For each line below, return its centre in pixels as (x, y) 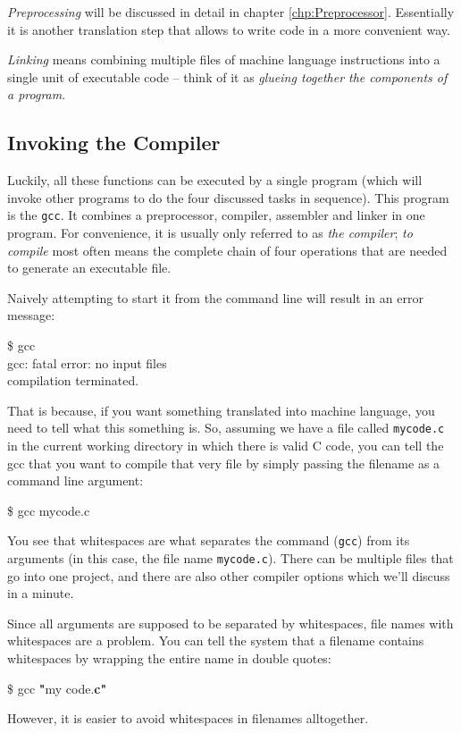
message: (31, 315)
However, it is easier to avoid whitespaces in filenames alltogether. (188, 718)
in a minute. (41, 593)
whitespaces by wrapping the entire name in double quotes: (169, 658)
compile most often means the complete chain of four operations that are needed (227, 250)
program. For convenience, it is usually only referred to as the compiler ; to (210, 233)
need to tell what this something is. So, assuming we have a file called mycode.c (226, 428)
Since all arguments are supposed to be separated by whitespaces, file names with (230, 623)
